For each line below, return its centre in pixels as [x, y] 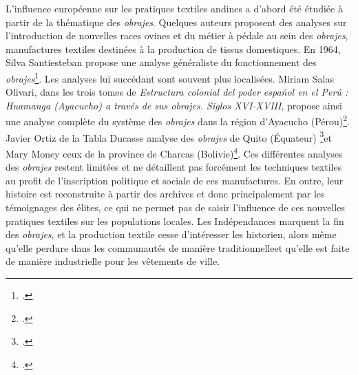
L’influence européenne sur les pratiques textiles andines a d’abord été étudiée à [174, 8]
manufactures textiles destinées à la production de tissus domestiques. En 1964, [173, 49]
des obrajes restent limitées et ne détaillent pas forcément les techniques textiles [174, 167]
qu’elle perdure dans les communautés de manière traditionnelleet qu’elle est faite [178, 247]
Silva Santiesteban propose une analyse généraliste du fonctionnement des [161, 62]
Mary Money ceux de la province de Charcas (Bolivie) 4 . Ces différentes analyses [174, 152]
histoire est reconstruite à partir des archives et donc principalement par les [165, 194]
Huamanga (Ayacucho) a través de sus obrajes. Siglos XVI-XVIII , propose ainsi [174, 105]
